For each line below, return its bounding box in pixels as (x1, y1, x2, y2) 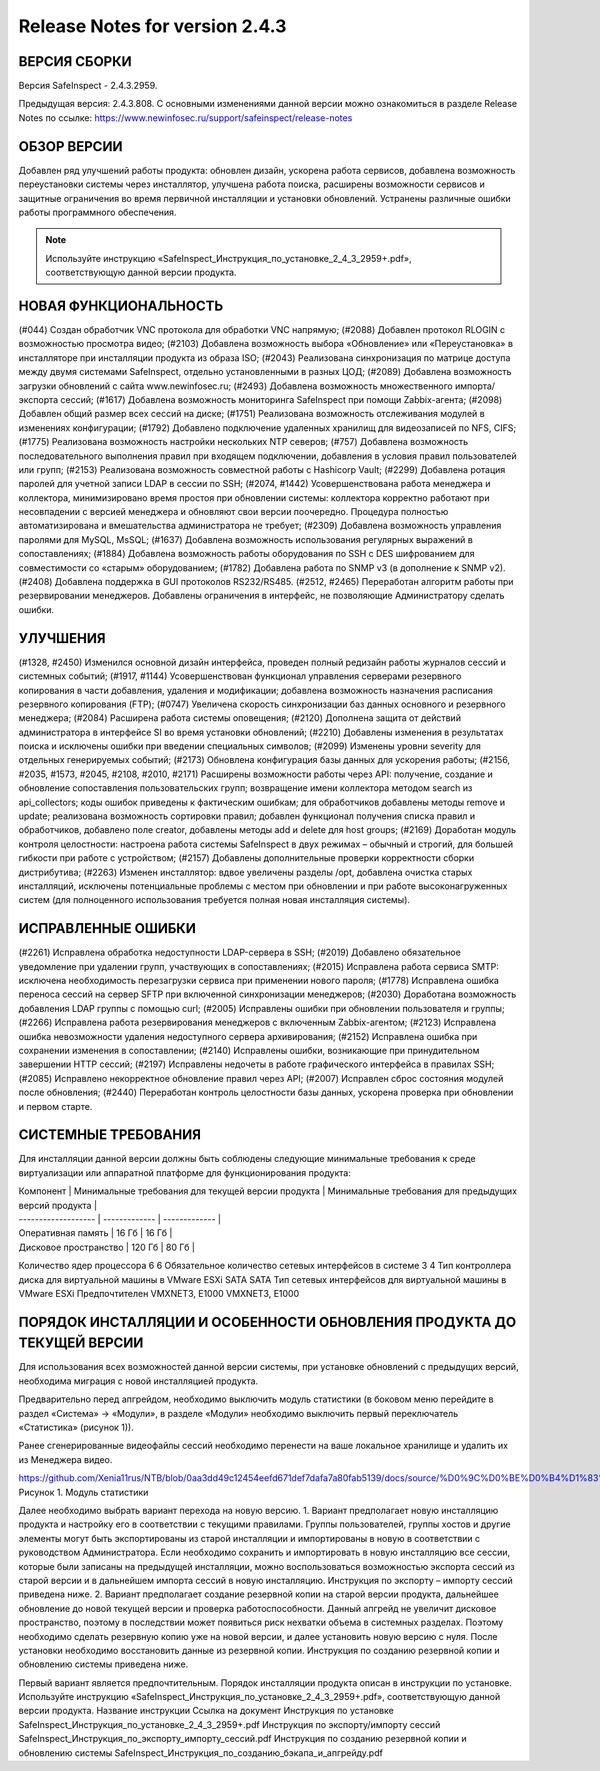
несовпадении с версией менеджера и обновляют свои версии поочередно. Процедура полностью (18, 506, 449, 518)
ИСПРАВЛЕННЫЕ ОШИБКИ (18, 920, 197, 937)
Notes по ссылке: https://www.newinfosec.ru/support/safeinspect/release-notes (18, 111, 353, 124)
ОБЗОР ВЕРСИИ (18, 138, 123, 155)
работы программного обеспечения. (18, 206, 177, 218)
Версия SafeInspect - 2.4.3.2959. (18, 80, 158, 92)
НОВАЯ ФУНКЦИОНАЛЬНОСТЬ (18, 297, 224, 314)
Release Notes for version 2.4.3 (18, 15, 287, 37)
